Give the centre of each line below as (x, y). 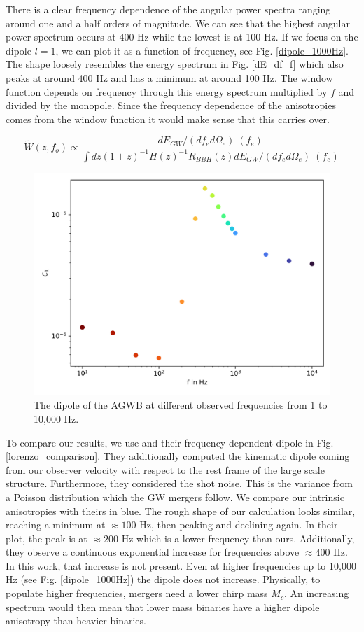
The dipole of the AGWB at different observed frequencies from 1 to (181, 405)
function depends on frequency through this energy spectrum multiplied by (167, 91)
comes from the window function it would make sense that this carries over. (168, 119)
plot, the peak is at (47, 538)
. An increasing (316, 593)
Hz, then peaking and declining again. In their (239, 525)
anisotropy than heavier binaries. (76, 620)
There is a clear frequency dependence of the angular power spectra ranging (168, 9)
